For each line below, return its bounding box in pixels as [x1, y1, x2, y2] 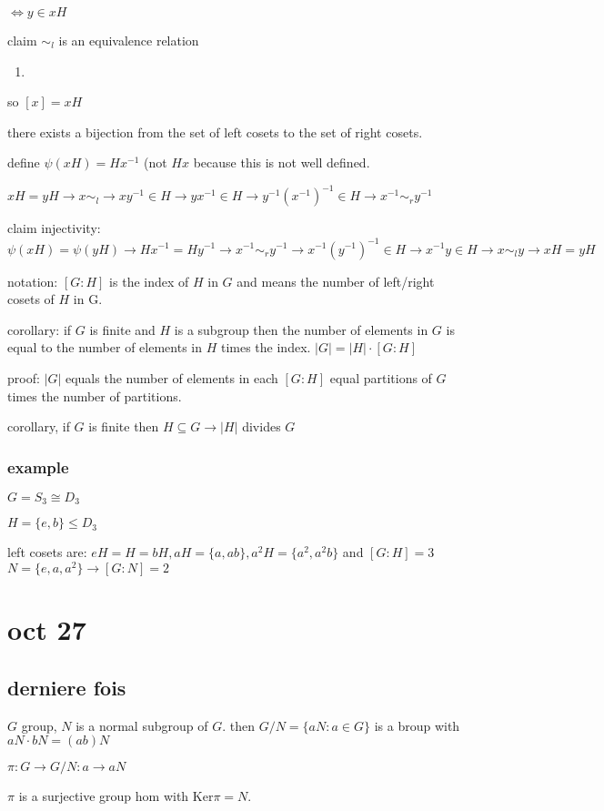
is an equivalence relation [58, 31, 199, 49]
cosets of [7, 289, 55, 309]
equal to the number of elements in [7, 338, 202, 357]
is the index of [109, 271, 189, 290]
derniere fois [7, 673, 126, 701]
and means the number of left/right [237, 271, 435, 290]
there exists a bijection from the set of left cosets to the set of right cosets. [7, 122, 423, 141]
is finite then [88, 417, 159, 436]
